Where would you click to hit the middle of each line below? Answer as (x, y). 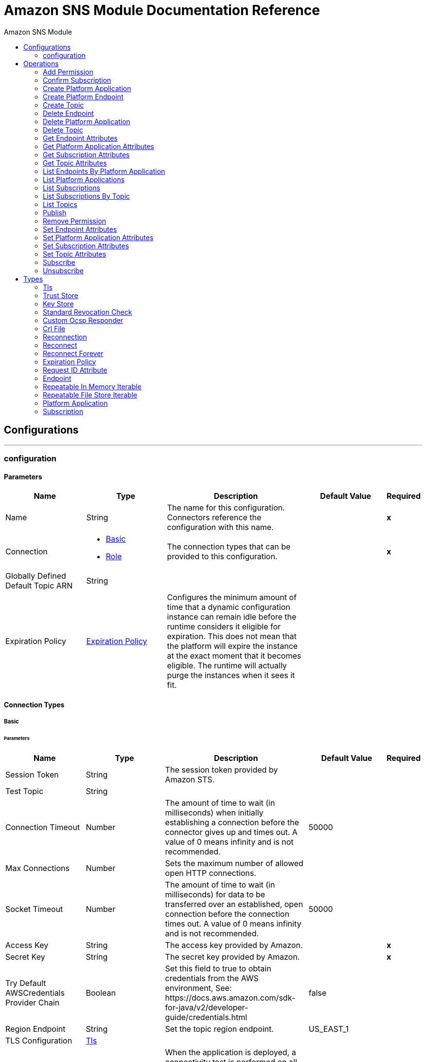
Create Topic (63, 105)
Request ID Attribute (75, 370)
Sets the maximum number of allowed (234, 863)
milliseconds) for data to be (215, 894)
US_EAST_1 (329, 1029)
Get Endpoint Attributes (80, 138)
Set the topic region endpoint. (219, 1029)
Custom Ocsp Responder (83, 320)
